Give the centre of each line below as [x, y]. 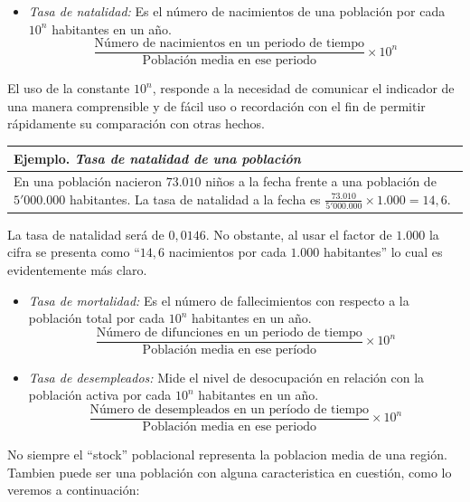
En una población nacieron [88, 181]
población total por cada [96, 318]
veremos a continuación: [74, 490]
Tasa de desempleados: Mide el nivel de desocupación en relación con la [226, 377]
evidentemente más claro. [77, 269]
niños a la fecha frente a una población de [321, 181]
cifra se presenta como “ [74, 252]
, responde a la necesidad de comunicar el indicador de [303, 88]
